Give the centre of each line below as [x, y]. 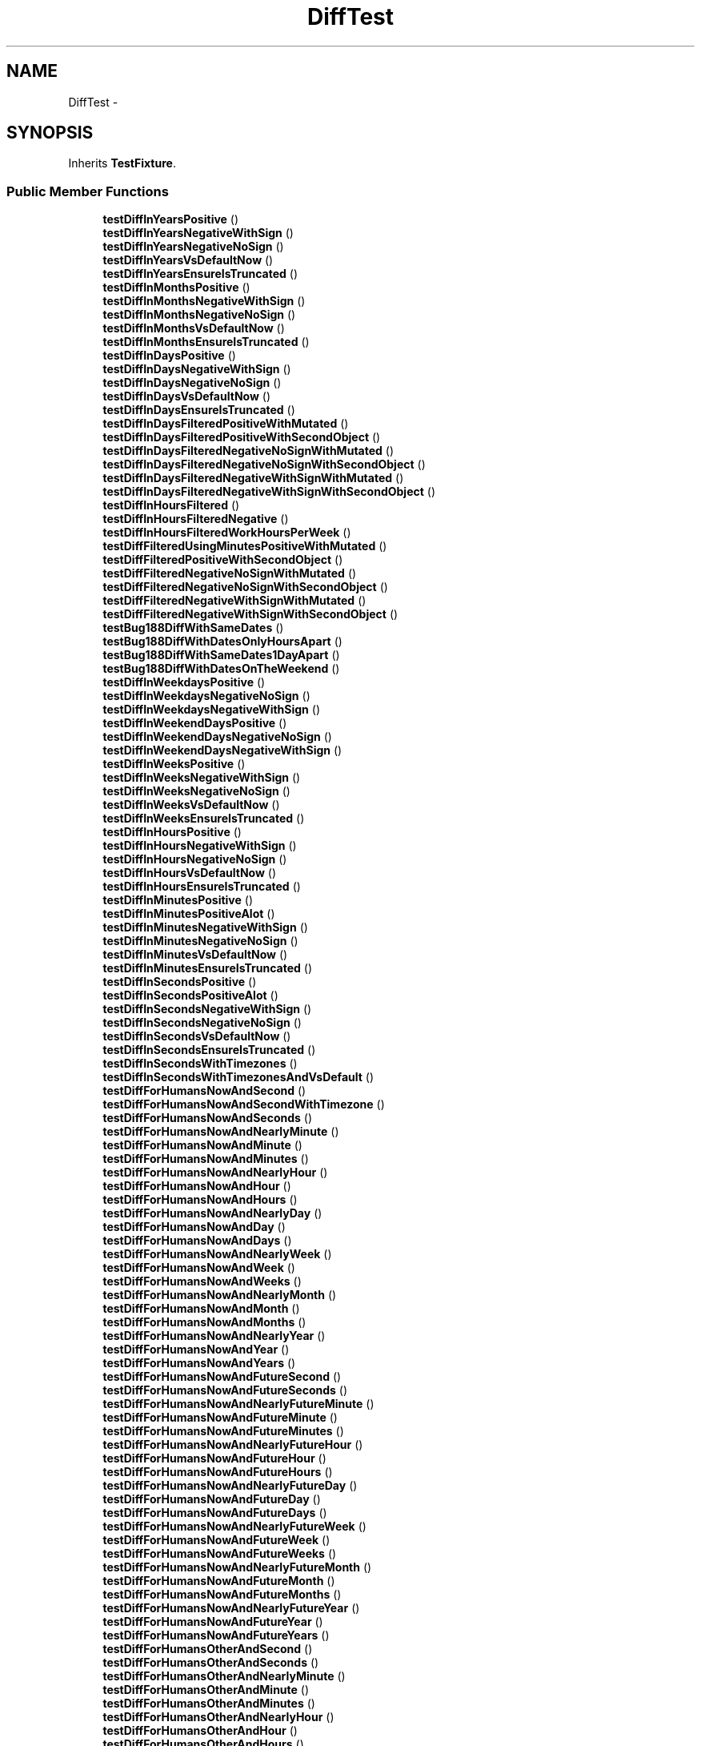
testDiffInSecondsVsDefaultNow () [197, 1036]
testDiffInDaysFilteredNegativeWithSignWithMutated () [253, 478]
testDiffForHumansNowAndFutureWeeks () [220, 1554]
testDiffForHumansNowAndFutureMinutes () [223, 1431]
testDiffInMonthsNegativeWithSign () [204, 301]
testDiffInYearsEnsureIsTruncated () [200, 274]
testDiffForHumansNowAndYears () [199, 1363]
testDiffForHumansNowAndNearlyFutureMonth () [237, 1567]
